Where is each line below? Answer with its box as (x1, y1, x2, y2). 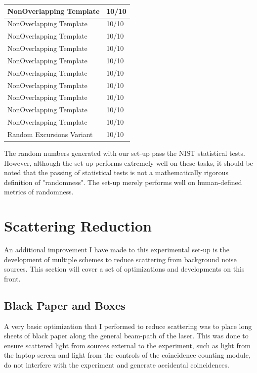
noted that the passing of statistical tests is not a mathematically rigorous (4, 167, 229, 178)
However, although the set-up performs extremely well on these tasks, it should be (4, 157, 253, 168)
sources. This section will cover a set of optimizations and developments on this (4, 264, 245, 274)
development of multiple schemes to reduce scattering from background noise (4, 254, 237, 264)
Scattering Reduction (4, 216, 152, 236)
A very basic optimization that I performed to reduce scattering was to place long (4, 321, 252, 331)
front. (4, 273, 21, 283)
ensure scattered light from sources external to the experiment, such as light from (4, 340, 251, 350)
